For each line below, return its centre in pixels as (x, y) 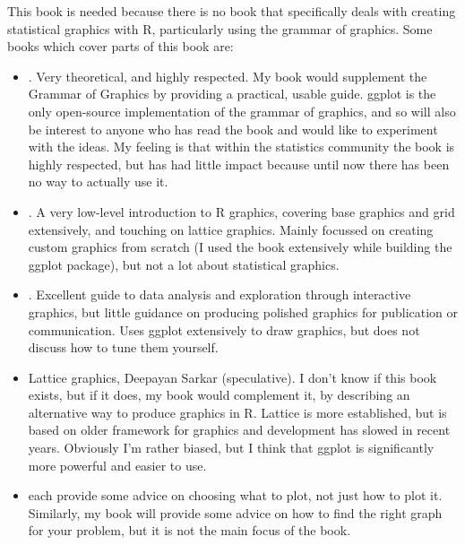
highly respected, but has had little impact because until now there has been (239, 164)
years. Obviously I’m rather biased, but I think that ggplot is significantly (231, 448)
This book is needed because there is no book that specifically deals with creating (232, 11)
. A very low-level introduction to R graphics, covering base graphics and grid (241, 211)
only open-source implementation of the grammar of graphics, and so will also (242, 111)
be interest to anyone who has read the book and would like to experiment (233, 129)
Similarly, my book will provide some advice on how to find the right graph (235, 512)
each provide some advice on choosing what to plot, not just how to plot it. (235, 495)
